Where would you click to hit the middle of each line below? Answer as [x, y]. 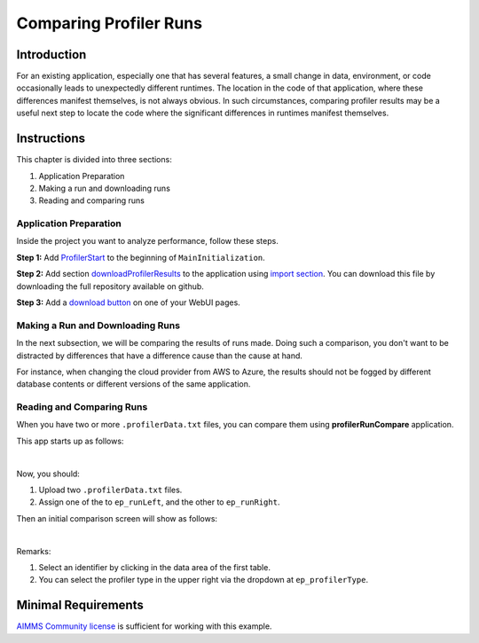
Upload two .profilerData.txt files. [110, 490]
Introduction [51, 55]
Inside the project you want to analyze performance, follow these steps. [147, 241]
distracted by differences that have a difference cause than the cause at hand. [160, 356]
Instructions [51, 139]
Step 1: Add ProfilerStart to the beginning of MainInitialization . [141, 257]
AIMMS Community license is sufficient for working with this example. [144, 626]
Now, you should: [48, 474]
